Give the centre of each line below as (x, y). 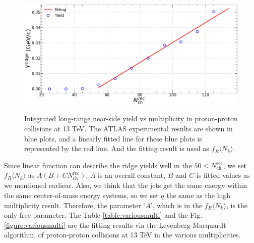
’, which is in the (176, 205)
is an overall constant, (132, 175)
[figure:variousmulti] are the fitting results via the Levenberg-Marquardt (115, 225)
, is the (237, 205)
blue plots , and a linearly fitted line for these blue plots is (113, 138)
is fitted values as (223, 175)
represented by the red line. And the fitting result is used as (117, 148)
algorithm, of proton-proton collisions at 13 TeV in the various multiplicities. (122, 235)
